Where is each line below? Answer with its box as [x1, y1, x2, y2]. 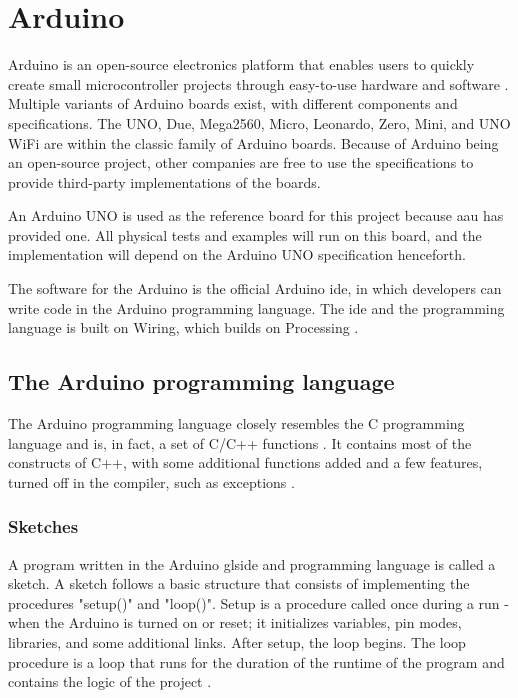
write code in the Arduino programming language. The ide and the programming [8, 297, 505, 318]
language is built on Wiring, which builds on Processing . [8, 317, 359, 338]
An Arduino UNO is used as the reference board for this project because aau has [8, 205, 504, 226]
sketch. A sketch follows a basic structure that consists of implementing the [8, 573, 470, 594]
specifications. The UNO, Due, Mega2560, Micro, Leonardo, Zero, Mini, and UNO [8, 112, 511, 133]
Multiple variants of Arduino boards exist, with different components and [8, 93, 458, 114]
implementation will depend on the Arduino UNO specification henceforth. [8, 244, 466, 265]
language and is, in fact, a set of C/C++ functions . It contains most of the [8, 432, 472, 453]
